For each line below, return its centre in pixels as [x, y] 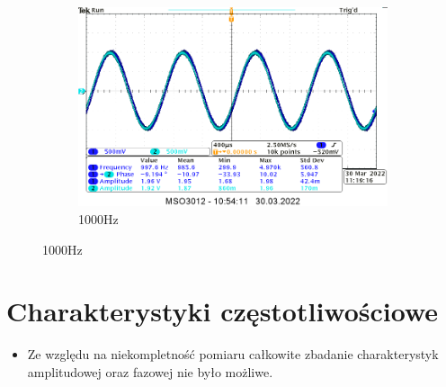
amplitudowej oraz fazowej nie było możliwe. [150, 371]
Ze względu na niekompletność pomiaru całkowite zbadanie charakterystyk [233, 354]
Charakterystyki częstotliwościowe [223, 311]
